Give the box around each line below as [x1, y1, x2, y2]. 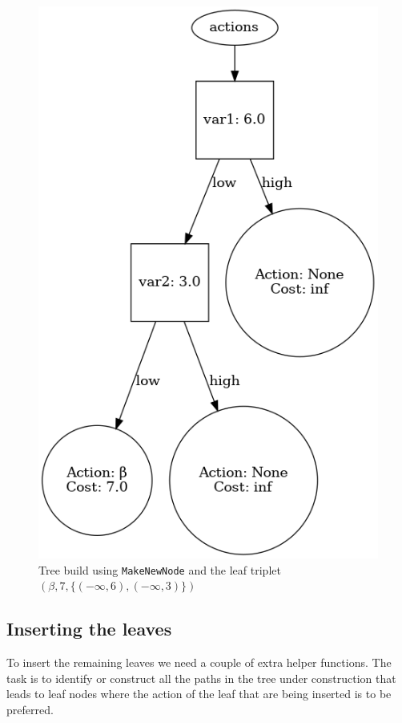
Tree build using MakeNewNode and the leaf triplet [38, 561, 281, 578]
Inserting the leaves [6, 616, 172, 641]
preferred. [6, 701, 54, 718]
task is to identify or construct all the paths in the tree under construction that [6, 669, 396, 686]
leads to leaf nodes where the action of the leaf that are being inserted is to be [6, 685, 392, 702]
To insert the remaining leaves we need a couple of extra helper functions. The [6, 654, 392, 671]
